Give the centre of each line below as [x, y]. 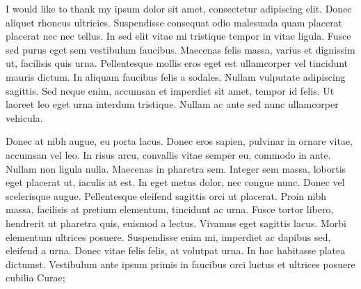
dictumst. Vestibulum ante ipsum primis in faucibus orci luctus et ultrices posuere [180, 264]
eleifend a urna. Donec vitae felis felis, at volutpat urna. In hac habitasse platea [176, 250]
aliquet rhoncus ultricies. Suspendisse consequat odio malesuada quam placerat [174, 22]
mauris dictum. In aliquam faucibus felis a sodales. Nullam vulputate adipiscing [176, 76]
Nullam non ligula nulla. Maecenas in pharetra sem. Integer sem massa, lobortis [176, 168]
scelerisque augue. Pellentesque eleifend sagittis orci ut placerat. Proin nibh [166, 195]
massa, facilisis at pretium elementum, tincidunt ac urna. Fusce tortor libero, [170, 209]
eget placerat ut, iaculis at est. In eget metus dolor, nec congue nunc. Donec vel [175, 182]
